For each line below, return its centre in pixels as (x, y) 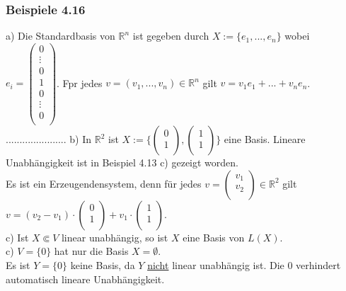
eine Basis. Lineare (265, 139)
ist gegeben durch (171, 36)
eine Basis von (214, 237)
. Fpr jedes (80, 82)
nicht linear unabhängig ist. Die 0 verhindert (244, 264)
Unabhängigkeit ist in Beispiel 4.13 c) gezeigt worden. (122, 162)
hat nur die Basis (91, 251)
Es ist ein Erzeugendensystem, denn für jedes (104, 183)
